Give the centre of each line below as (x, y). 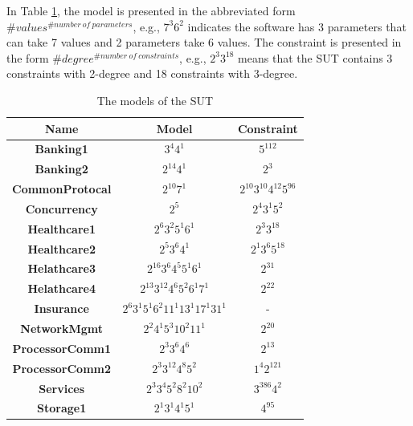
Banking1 (61, 149)
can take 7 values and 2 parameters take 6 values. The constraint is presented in (204, 42)
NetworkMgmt (62, 328)
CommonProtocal (62, 189)
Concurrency (61, 208)
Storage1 (62, 408)
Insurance (61, 308)
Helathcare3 (61, 268)
